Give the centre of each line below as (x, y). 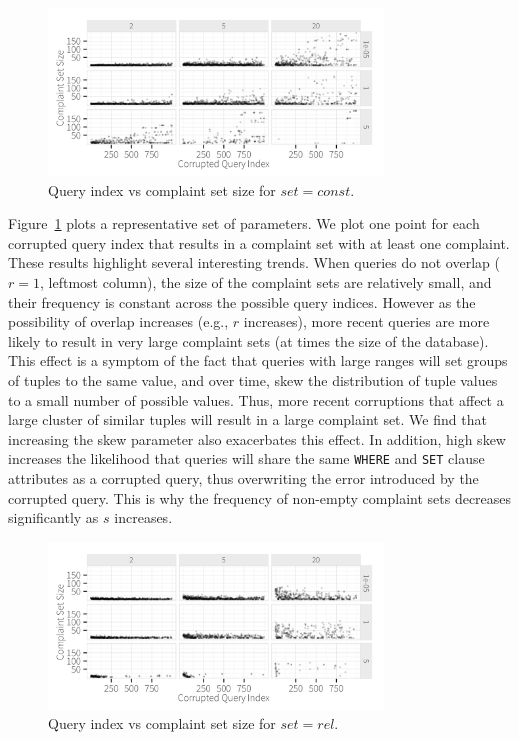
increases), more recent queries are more (366, 321)
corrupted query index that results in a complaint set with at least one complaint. (259, 242)
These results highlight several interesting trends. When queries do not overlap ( (254, 262)
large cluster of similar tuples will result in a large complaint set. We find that (247, 419)
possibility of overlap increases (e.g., (118, 321)
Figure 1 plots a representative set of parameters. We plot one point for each (244, 223)
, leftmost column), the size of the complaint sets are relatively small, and (265, 281)
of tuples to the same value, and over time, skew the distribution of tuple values (253, 379)
